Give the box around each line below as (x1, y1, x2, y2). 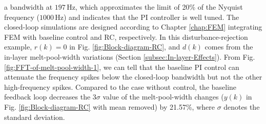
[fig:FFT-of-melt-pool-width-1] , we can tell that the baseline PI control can (4, 61, 239, 72)
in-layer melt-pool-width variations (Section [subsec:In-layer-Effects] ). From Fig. (4, 51, 255, 62)
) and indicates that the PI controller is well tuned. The (63, 11, 239, 22)
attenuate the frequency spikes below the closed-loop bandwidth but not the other (4, 71, 262, 82)
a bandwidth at (4, 2, 53, 12)
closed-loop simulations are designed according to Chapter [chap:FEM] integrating (4, 21, 262, 32)
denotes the (223, 101, 260, 112)
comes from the (204, 41, 253, 52)
